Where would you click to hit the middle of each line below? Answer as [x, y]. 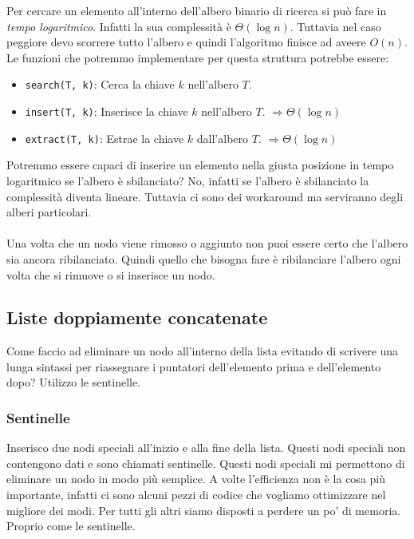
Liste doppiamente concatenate [137, 317]
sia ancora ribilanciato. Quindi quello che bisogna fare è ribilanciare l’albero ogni [204, 258]
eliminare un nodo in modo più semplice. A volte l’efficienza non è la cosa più [196, 479]
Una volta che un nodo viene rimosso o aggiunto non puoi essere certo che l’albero [207, 243]
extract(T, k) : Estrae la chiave [104, 138]
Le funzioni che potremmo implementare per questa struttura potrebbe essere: [198, 57]
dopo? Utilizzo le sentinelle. [74, 382]
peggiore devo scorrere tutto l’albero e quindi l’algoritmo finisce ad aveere [186, 42]
